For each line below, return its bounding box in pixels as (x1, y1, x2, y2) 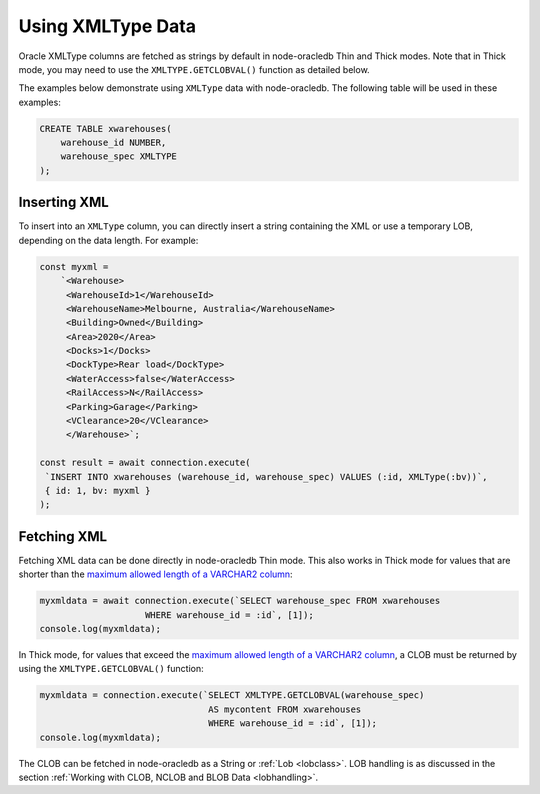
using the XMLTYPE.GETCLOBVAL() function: (18, 663, 204, 675)
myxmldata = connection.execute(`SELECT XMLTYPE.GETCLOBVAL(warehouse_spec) (39, 690, 425, 701)
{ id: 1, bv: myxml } (45, 485, 151, 496)
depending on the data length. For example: (18, 234, 199, 246)
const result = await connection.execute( (39, 457, 251, 469)
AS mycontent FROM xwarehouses (208, 703, 362, 715)
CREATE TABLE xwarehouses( (39, 123, 172, 134)
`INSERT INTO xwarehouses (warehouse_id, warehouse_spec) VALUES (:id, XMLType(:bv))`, (45, 471, 489, 482)
